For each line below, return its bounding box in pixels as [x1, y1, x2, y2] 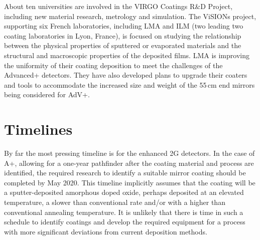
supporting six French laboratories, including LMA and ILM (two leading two [4, 21, 243, 31]
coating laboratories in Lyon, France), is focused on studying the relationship [4, 30, 241, 41]
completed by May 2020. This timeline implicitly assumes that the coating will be [4, 177, 255, 187]
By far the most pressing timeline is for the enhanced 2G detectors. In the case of [4, 148, 255, 158]
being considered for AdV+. [4, 89, 90, 100]
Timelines [4, 119, 73, 139]
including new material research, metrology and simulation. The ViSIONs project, [4, 11, 256, 21]
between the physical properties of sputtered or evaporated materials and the [4, 40, 241, 51]
